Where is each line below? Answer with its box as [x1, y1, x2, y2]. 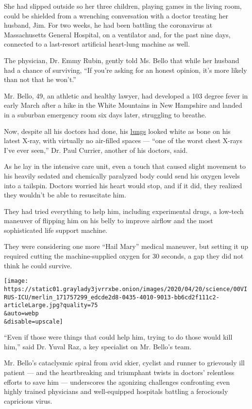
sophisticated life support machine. [4, 225, 108, 235]
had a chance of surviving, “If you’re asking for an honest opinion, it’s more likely [4, 65, 247, 75]
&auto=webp [4, 310, 39, 317]
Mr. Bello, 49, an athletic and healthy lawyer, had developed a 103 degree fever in [4, 90, 248, 100]
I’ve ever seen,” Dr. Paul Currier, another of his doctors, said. [4, 145, 188, 155]
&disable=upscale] [4, 318, 63, 325]
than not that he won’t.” [4, 74, 76, 84]
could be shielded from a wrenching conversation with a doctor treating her [4, 10, 229, 20]
